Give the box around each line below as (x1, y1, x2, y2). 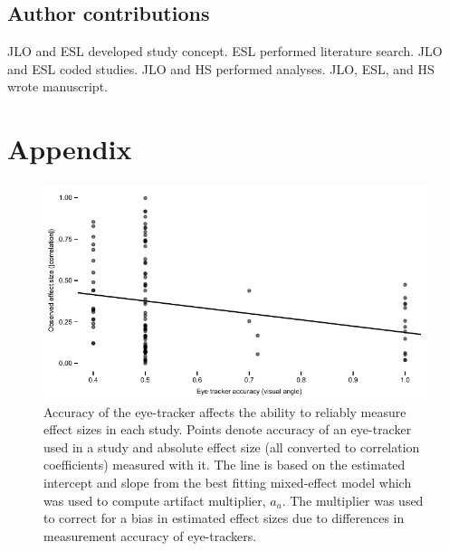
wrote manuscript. (7, 77, 108, 96)
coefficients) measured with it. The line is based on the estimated (43, 455, 406, 474)
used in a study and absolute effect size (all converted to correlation (43, 437, 420, 456)
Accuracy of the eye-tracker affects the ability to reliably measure (43, 402, 406, 421)
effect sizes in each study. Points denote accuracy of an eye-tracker (43, 420, 412, 439)
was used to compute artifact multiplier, (43, 490, 266, 509)
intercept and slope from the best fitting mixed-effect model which (43, 473, 412, 492)
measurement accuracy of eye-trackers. (43, 526, 257, 545)
